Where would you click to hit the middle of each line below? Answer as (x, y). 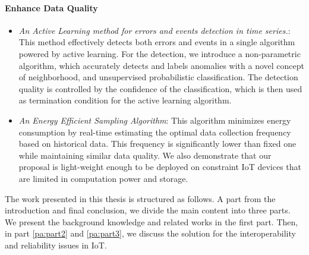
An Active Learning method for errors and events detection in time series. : (154, 30)
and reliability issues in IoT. (56, 245)
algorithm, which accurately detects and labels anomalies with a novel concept (161, 65)
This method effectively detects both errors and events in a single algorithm (157, 42)
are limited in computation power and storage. (103, 178)
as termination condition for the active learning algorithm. (125, 100)
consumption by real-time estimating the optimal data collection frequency (155, 132)
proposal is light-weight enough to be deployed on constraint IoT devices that (160, 167)
